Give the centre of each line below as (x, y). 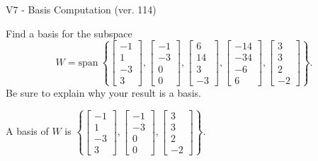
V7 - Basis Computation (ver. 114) (81, 9)
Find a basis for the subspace (69, 33)
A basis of (27, 131)
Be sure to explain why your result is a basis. (104, 92)
